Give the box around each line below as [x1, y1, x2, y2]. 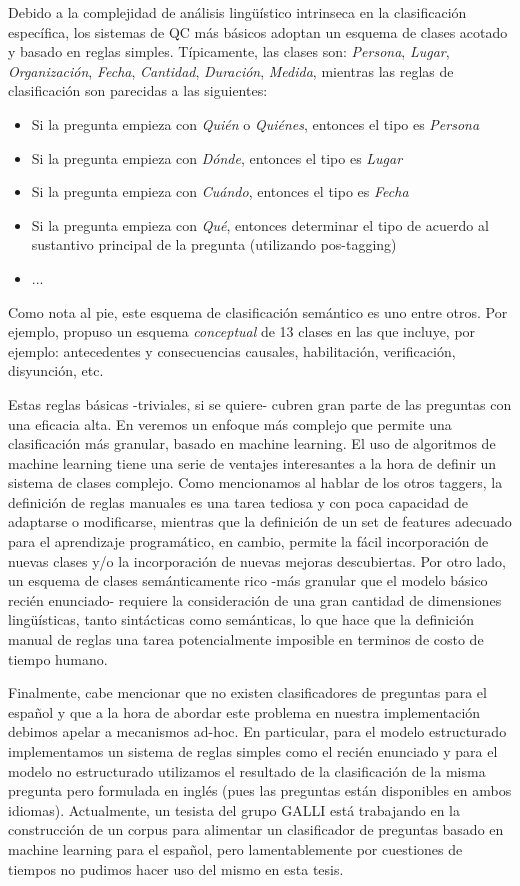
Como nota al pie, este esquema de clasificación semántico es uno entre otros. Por [8, 301, 508, 322]
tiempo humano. [8, 648, 108, 669]
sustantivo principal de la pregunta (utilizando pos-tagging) [31, 234, 397, 255]
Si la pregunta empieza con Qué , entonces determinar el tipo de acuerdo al [31, 214, 489, 235]
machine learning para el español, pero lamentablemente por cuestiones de [8, 838, 463, 859]
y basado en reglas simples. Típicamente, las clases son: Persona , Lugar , [8, 41, 450, 62]
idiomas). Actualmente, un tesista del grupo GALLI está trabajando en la [8, 799, 460, 820]
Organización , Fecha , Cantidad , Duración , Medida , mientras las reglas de [8, 60, 454, 81]
